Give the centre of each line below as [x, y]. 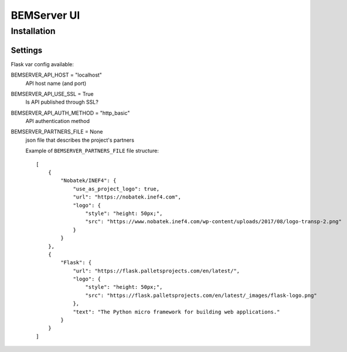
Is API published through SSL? [62, 102]
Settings [27, 50]
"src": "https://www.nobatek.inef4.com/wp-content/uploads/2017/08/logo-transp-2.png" [214, 222]
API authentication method [58, 121]
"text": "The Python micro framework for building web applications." [176, 312]
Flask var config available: [42, 64]
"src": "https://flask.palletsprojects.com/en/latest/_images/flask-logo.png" [201, 295]
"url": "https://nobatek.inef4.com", [127, 197]
